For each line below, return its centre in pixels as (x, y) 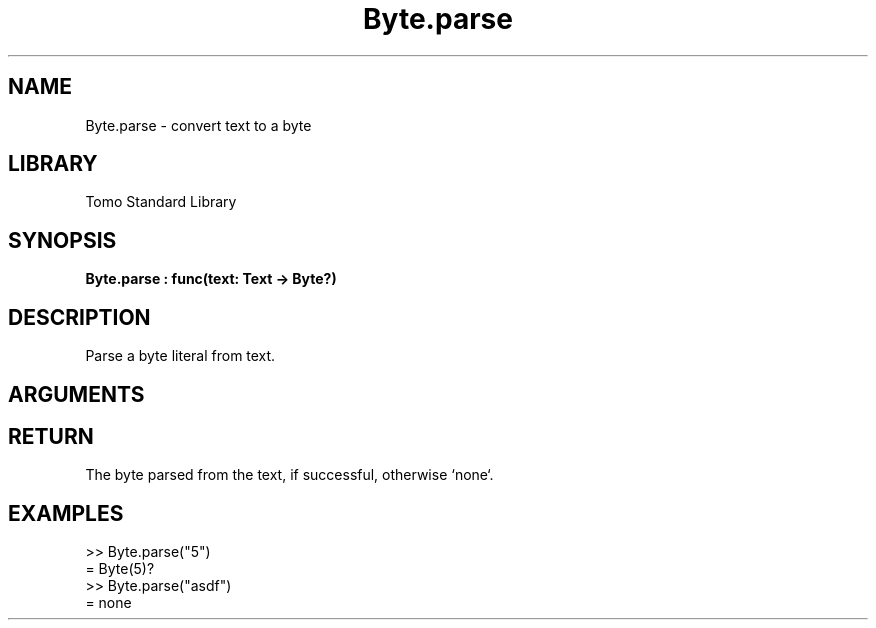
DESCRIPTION (79, 317)
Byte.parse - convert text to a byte (198, 125)
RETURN (51, 436)
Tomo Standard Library (161, 202)
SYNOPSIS (62, 240)
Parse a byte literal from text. (180, 356)
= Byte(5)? (120, 569)
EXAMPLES (66, 513)
